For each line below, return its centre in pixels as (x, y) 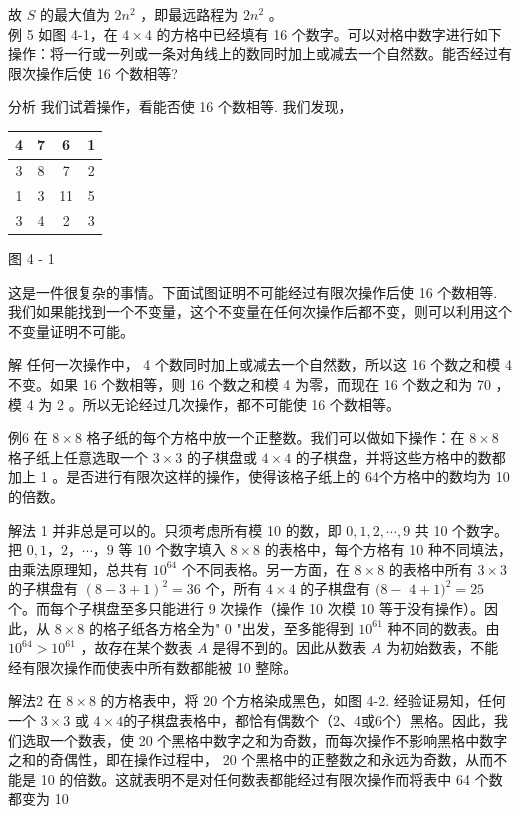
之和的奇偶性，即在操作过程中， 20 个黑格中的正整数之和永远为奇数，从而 (251, 759)
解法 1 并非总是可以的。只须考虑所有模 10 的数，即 (175, 529)
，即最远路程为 (189, 14)
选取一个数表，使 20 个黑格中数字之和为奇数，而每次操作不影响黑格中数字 (264, 739)
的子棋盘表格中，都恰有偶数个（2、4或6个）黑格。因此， (309, 719)
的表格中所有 (430, 568)
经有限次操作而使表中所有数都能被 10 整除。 (153, 666)
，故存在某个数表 (136, 647)
